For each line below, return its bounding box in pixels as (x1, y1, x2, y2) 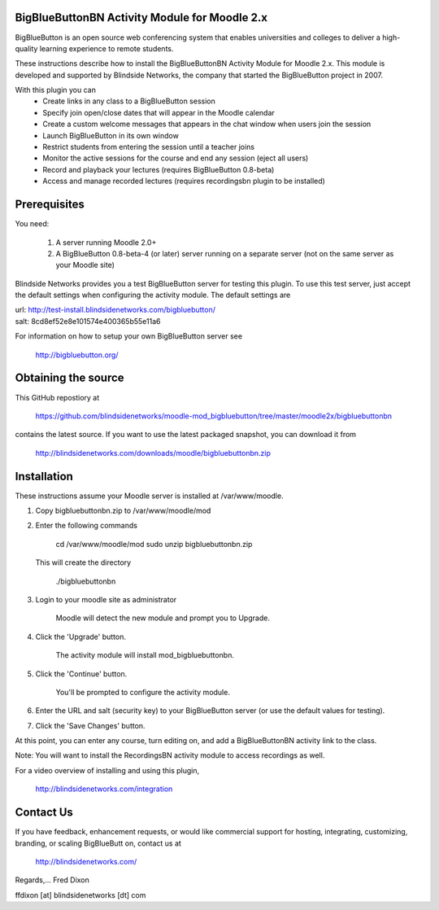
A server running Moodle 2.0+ (55, 237, 157, 247)
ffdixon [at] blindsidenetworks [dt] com (15, 890, 146, 899)
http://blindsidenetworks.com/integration (35, 784, 173, 794)
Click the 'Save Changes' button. (35, 720, 146, 730)
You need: (15, 219, 50, 229)
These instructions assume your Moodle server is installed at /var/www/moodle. (15, 491, 284, 501)
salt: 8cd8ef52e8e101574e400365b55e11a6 (15, 316, 161, 326)
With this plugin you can (15, 85, 97, 95)
